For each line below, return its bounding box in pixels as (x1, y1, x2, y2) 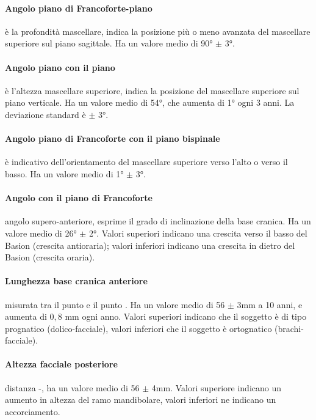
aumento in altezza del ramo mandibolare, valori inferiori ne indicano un (5, 393, 276, 406)
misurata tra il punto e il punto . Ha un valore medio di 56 (5, 298, 225, 311)
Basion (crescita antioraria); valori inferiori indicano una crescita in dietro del (5, 238, 295, 251)
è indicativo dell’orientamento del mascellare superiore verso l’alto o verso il (5, 155, 288, 168)
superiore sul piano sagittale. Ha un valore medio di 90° (5, 37, 213, 50)
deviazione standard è (5, 108, 86, 120)
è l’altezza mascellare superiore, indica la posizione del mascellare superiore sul (5, 84, 300, 97)
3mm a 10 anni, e (237, 298, 303, 311)
